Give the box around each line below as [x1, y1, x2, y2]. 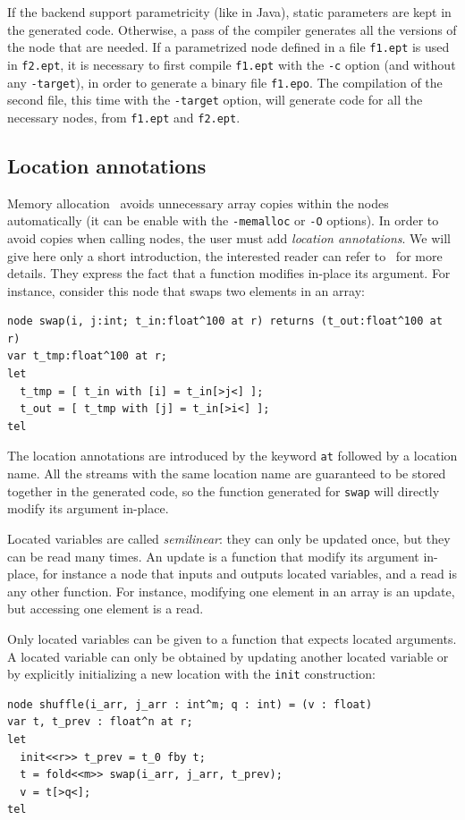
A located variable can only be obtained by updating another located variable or [7, 647, 449, 665]
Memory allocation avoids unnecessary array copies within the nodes [7, 193, 389, 212]
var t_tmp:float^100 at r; [7, 350, 167, 363]
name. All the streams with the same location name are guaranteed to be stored [7, 464, 446, 483]
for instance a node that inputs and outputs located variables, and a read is [42, 564, 457, 583]
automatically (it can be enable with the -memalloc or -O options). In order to [7, 211, 439, 230]
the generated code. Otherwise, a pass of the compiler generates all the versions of [7, 20, 457, 38]
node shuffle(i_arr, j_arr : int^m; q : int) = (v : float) [7, 697, 373, 711]
